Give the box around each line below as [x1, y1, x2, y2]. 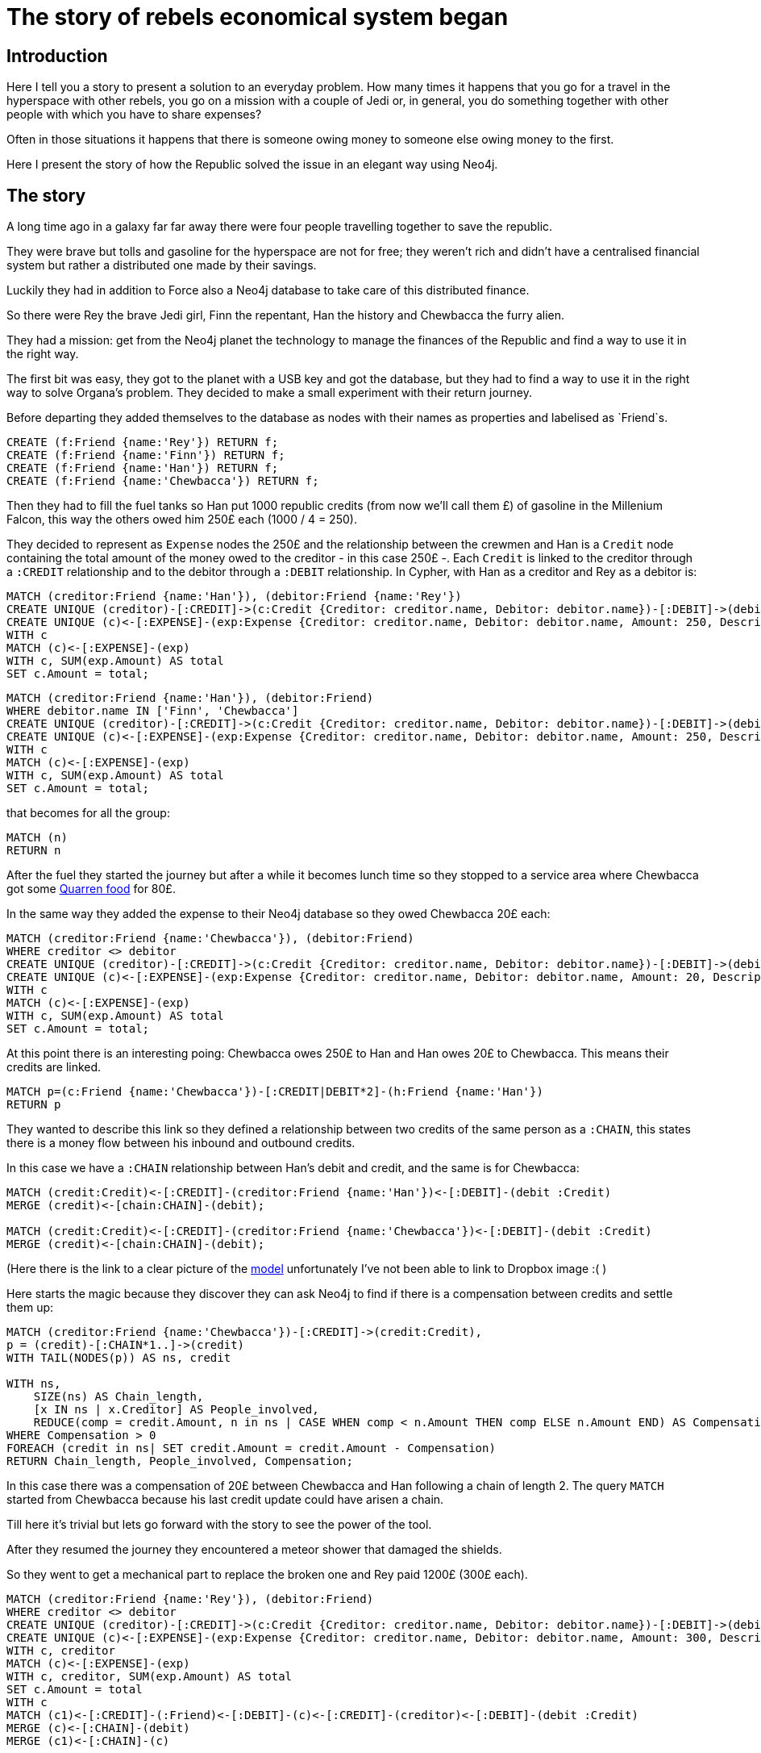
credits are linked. [6, 1060, 102, 1075]
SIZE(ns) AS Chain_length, [33, 1390, 204, 1404]
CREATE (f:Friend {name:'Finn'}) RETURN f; [6, 449, 285, 462]
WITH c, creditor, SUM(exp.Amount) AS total [6, 1670, 293, 1684]
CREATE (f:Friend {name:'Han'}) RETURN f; [6, 461, 279, 475]
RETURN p [6, 1098, 61, 1112]
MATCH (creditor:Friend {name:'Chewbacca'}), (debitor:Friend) [6, 932, 414, 945]
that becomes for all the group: [6, 806, 170, 820]
